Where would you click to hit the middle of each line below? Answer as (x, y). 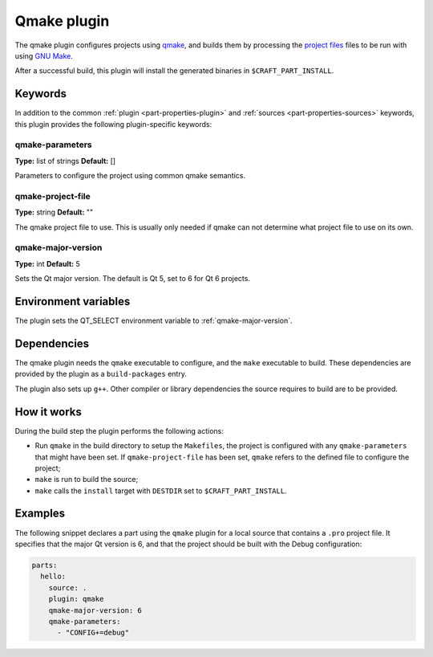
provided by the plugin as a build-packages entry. (101, 374)
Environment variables (73, 302)
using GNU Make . (44, 55)
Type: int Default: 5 (47, 263)
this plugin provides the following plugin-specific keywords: (113, 124)
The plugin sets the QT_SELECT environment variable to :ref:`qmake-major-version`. (154, 320)
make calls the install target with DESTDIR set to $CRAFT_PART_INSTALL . (161, 491)
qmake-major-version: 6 (95, 610)
